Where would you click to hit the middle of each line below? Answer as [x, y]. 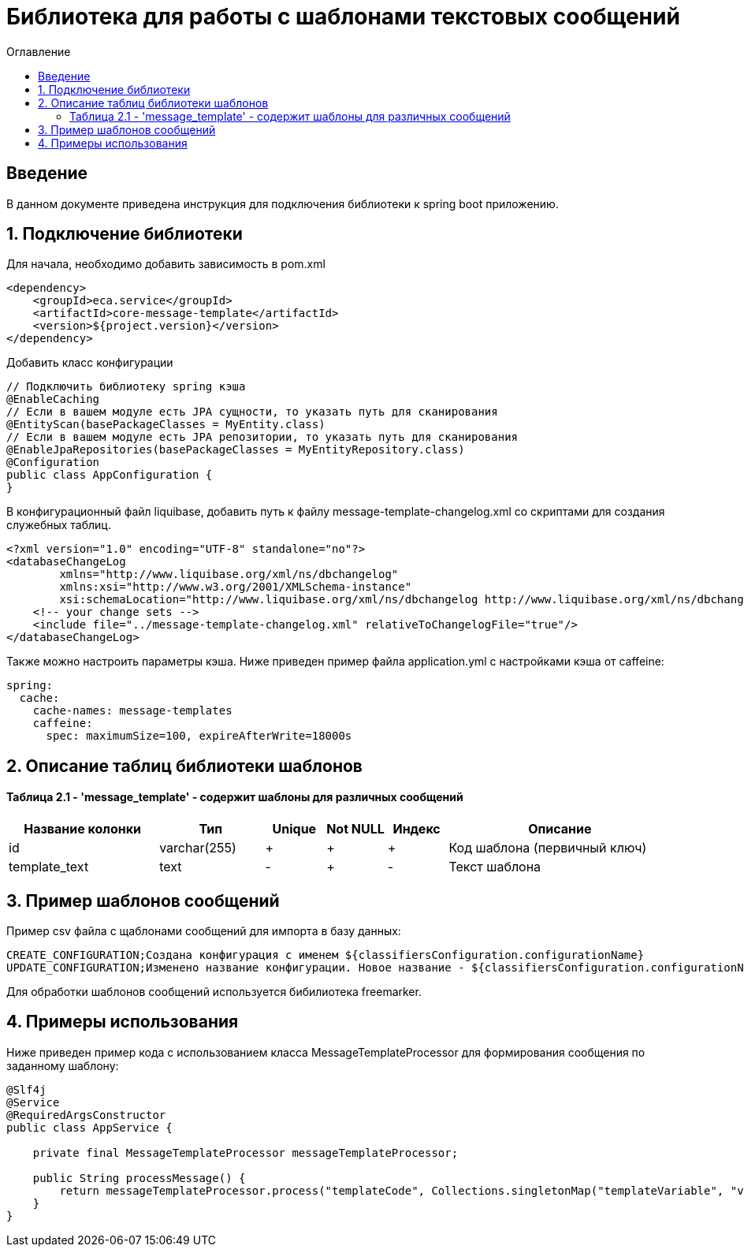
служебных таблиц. [59, 525]
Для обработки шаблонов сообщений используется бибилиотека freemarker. [214, 991]
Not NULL [355, 829]
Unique [294, 829]
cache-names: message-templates [132, 711]
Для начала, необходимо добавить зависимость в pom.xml [166, 264]
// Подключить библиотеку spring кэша [126, 387]
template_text [49, 867]
